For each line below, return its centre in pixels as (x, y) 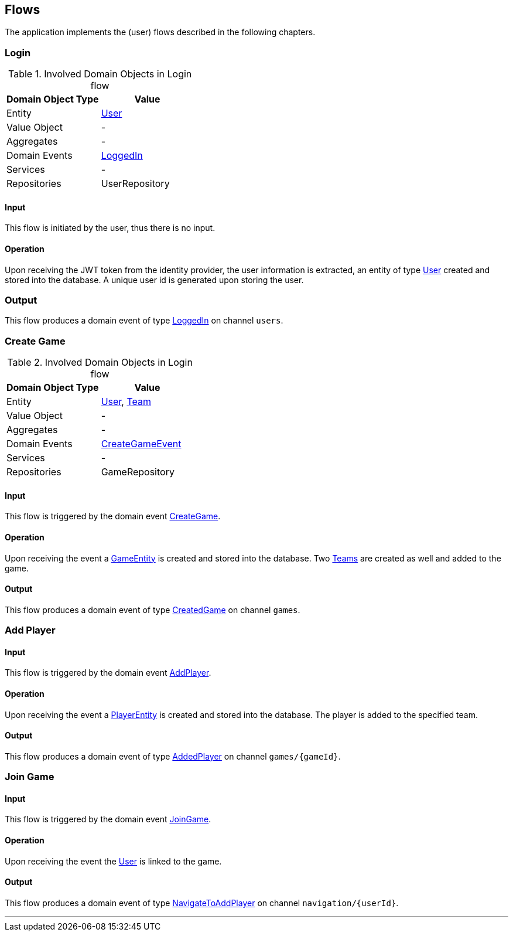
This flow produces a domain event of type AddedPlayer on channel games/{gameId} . (173, 756)
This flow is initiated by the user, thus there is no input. (110, 228)
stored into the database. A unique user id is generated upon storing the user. (154, 280)
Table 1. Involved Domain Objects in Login (100, 74)
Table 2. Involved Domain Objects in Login (100, 363)
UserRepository (135, 184)
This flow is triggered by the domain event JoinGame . (108, 819)
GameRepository (138, 472)
